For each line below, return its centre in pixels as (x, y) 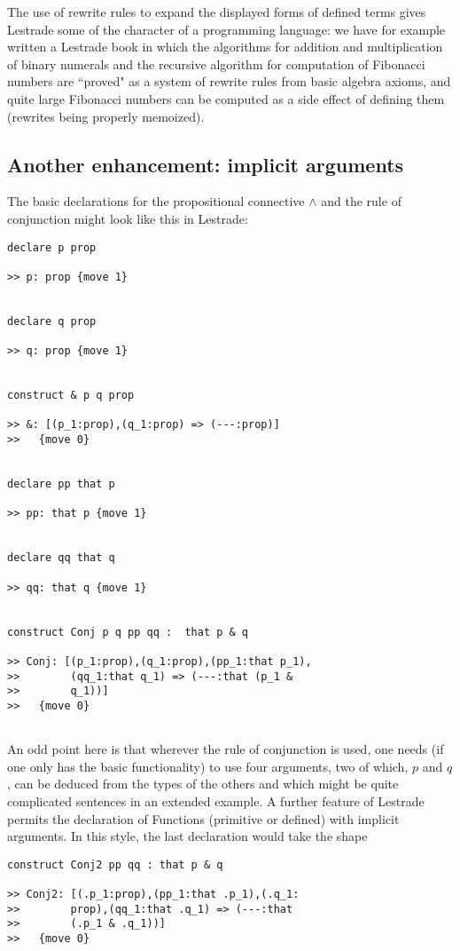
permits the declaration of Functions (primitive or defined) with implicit (203, 818)
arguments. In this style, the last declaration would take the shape (187, 836)
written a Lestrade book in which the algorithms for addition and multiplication (225, 47)
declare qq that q (61, 558)
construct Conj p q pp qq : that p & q (128, 632)
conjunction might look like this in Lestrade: (128, 218)
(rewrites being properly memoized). (106, 116)
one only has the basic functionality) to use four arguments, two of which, (208, 766)
